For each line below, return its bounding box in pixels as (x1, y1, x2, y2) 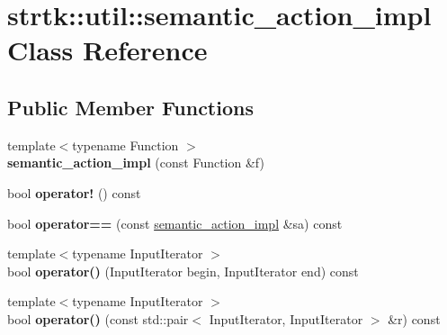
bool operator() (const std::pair (7, 309, 189, 328)
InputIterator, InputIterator (209, 309, 363, 328)
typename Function (72, 135, 179, 154)
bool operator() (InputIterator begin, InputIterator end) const (7, 261, 359, 280)
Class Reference (7, 32, 208, 68)
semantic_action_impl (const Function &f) (7, 153, 264, 172)
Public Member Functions (7, 93, 254, 121)
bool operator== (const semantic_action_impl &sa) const (7, 213, 343, 232)
